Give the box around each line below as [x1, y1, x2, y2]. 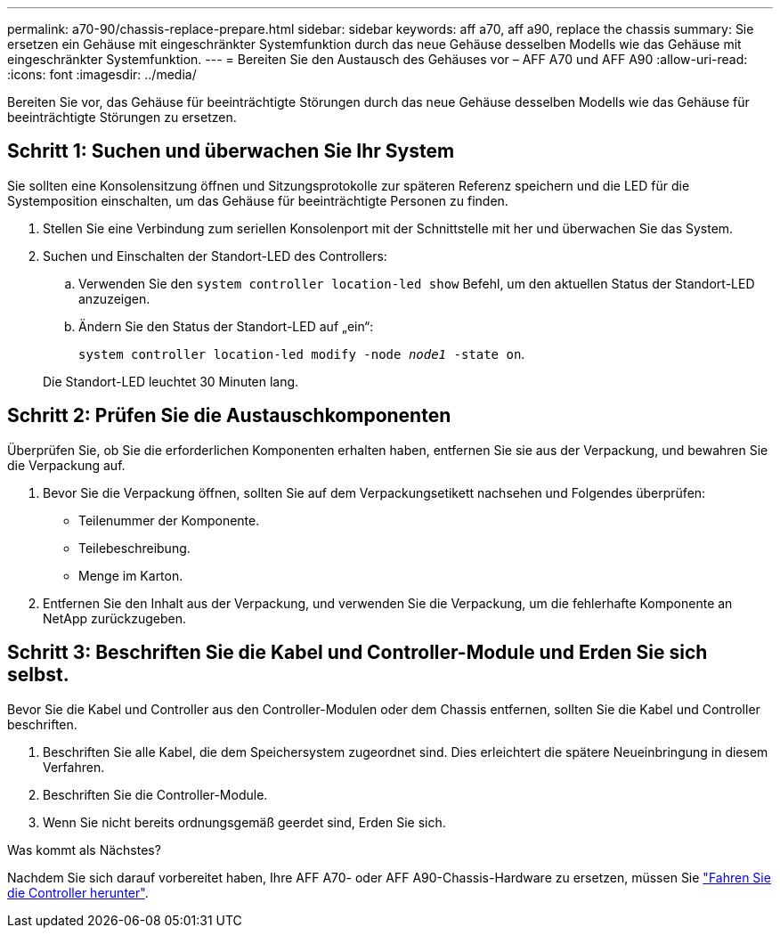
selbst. [7, 663, 69, 687]
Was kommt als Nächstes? [7, 841, 161, 858]
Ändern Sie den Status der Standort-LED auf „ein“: [78, 318, 374, 334]
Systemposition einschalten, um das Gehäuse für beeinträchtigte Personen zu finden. [7, 192, 508, 208]
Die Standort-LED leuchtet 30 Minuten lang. [43, 373, 299, 389]
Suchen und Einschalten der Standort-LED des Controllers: [43, 248, 387, 264]
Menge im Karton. [78, 567, 183, 583]
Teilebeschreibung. [78, 540, 191, 556]
